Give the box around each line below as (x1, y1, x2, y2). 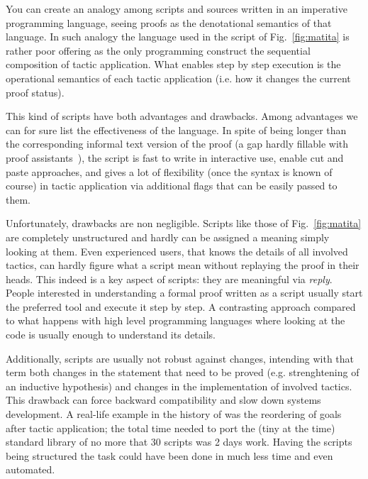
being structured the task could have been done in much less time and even (6, 448, 333, 463)
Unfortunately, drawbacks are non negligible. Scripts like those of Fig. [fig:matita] (6, 216, 362, 231)
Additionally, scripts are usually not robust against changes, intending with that (6, 351, 355, 365)
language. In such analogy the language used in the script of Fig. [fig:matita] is (6, 29, 350, 44)
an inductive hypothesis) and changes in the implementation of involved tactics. (6, 378, 352, 393)
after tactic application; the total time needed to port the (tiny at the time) (6, 420, 335, 435)
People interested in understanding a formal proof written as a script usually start (6, 285, 363, 300)
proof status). (6, 84, 65, 99)
